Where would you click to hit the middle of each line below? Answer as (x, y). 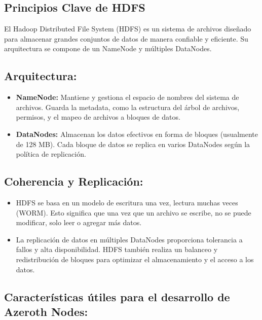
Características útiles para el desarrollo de (117, 296)
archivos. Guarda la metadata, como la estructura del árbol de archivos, (128, 107)
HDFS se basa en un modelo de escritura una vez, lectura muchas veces (127, 202)
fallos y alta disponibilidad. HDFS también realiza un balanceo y (117, 249)
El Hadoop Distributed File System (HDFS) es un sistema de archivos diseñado (128, 29)
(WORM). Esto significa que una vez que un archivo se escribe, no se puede (134, 212)
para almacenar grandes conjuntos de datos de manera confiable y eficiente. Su (126, 38)
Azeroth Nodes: (46, 311)
